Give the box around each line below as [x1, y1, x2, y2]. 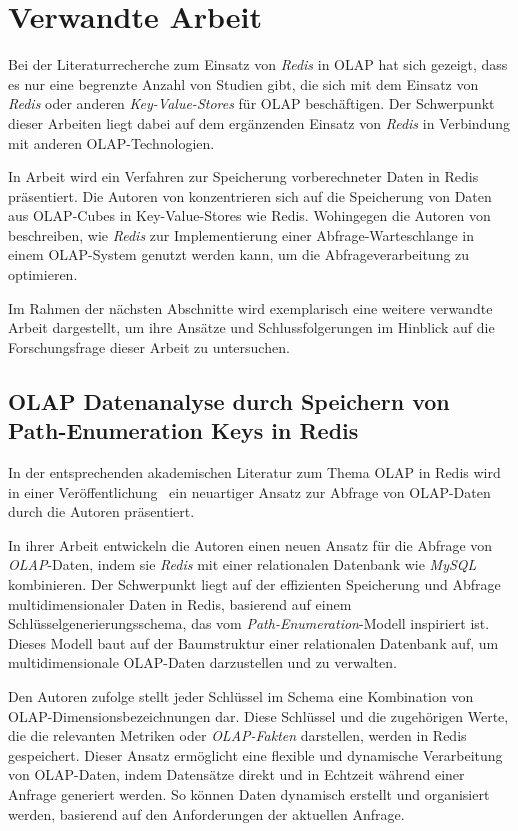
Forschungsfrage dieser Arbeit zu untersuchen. [8, 336, 290, 357]
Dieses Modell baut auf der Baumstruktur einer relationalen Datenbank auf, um [8, 632, 499, 653]
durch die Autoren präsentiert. [8, 501, 195, 522]
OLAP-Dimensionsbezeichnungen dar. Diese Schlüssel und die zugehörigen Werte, [8, 705, 509, 726]
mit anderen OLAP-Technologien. [8, 132, 215, 153]
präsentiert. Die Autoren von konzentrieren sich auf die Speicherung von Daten [8, 185, 492, 206]
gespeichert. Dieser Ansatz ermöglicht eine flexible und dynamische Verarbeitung [8, 744, 503, 765]
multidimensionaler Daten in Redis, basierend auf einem [8, 593, 352, 614]
